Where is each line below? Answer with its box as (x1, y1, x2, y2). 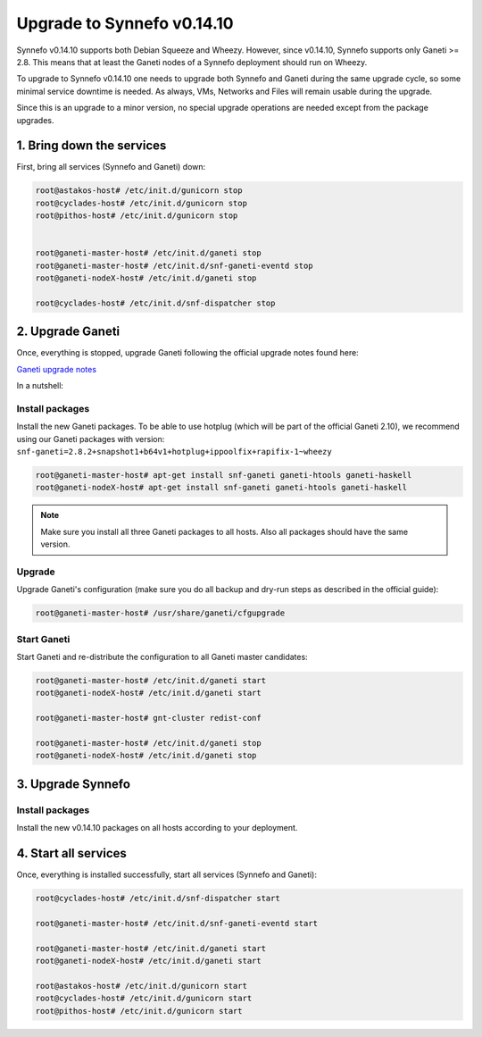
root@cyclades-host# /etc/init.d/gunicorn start (35, 993, 253, 1004)
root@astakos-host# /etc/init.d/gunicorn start (35, 981, 247, 991)
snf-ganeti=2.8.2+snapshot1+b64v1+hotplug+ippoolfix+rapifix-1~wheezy (16, 447, 332, 457)
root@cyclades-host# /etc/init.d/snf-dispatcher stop (35, 297, 276, 308)
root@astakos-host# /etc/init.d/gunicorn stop (35, 186, 243, 196)
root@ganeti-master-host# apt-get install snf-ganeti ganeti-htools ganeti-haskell (35, 470, 412, 481)
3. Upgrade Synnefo (16, 776, 131, 791)
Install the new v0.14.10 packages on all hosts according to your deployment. (16, 823, 298, 833)
